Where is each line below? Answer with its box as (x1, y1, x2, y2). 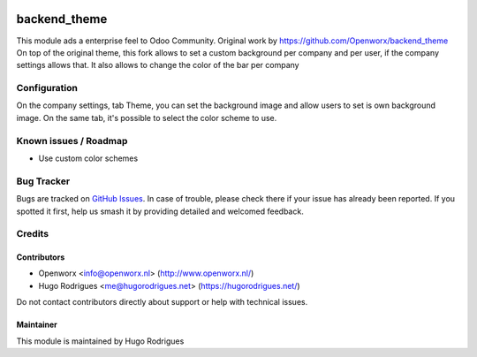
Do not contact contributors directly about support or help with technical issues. (16, 297, 308, 308)
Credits (16, 228, 49, 240)
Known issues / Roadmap (16, 134, 128, 147)
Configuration (16, 82, 79, 95)
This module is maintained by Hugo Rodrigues (16, 336, 185, 346)
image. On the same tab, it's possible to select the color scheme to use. (16, 112, 277, 123)
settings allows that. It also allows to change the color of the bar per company (16, 60, 299, 71)
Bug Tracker (16, 175, 71, 187)
